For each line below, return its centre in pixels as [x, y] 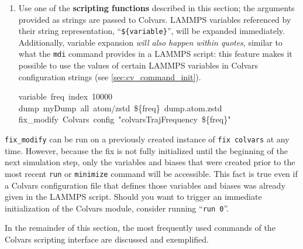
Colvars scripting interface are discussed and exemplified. [107, 239]
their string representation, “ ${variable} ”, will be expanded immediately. [151, 31]
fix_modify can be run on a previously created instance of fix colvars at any [147, 139]
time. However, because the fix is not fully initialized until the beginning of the [146, 150]
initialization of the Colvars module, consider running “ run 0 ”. [117, 208]
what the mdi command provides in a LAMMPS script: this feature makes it [155, 54]
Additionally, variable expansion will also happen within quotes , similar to [150, 42]
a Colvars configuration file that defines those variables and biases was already [145, 185]
